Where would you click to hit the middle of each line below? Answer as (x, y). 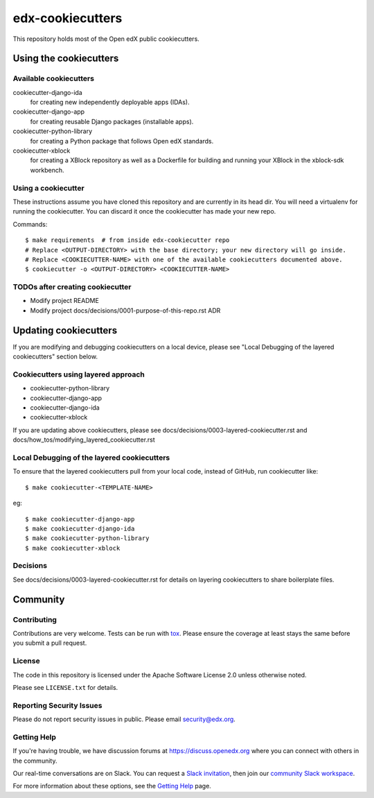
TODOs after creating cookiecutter (72, 287)
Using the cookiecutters (66, 59)
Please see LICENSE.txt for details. (65, 687)
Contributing (35, 619)
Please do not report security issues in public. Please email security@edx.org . (124, 719)
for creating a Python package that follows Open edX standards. (122, 141)
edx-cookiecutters (68, 18)
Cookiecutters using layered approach (79, 374)
